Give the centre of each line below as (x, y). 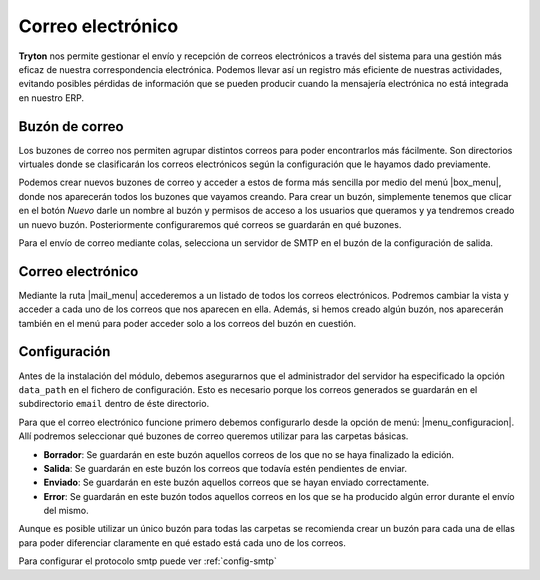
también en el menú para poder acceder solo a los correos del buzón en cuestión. (187, 323)
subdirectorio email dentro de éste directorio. (114, 404)
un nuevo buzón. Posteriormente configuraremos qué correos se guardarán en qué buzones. (210, 224)
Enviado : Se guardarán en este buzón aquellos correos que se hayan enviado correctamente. (236, 482)
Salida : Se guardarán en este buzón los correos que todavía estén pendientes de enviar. (225, 468)
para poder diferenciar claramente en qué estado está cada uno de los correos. (182, 542)
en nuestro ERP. (51, 97)
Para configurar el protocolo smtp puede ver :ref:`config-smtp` (147, 561)
